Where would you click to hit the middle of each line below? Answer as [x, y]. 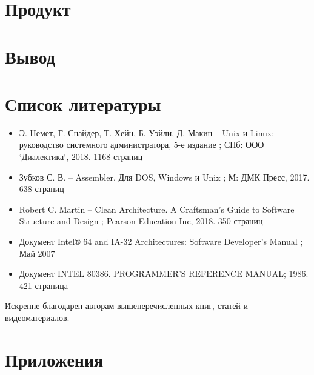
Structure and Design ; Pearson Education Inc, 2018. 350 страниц [141, 221]
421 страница [43, 285]
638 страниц [42, 189]
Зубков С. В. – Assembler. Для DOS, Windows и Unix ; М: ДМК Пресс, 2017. [164, 177]
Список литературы [83, 103]
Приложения [54, 359]
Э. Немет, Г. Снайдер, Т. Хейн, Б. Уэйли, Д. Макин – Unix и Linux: [147, 132]
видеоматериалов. [37, 317]
